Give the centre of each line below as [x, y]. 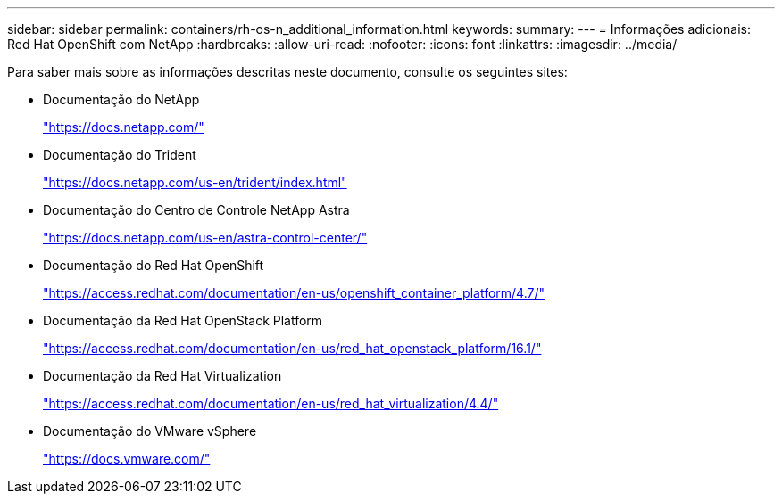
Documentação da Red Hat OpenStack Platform [183, 320]
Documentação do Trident [120, 155]
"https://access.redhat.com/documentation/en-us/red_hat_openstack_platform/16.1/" [292, 348]
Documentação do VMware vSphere [150, 431]
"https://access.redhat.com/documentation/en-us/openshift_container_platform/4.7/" [294, 293]
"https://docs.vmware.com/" [127, 459]
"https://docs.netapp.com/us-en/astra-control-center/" [205, 238]
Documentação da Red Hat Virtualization [162, 376]
